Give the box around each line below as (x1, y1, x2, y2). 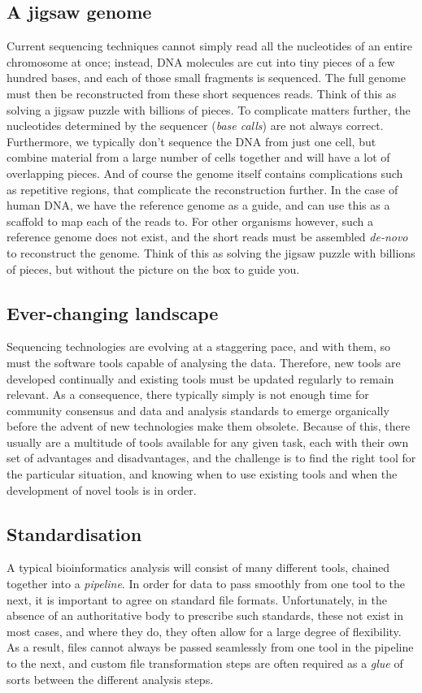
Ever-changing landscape (7, 300, 219, 325)
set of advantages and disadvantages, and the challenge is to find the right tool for (7, 449, 416, 466)
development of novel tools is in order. (7, 481, 197, 498)
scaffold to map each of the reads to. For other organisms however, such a (7, 212, 374, 229)
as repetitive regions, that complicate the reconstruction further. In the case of (7, 180, 398, 197)
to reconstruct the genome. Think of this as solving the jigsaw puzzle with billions (7, 244, 415, 261)
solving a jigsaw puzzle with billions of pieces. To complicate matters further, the (7, 101, 411, 118)
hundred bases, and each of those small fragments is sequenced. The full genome (7, 69, 406, 86)
